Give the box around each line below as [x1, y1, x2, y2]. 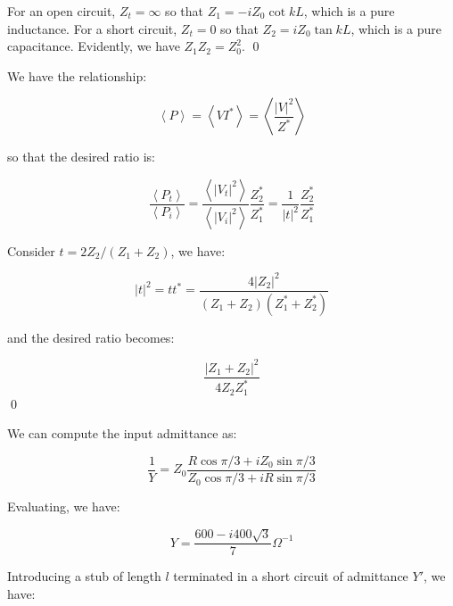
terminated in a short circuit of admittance [173, 567, 408, 585]
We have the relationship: [7, 66, 147, 85]
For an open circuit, [7, 2, 116, 20]
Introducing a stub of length [7, 567, 161, 585]
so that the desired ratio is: [7, 147, 155, 166]
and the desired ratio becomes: [7, 328, 175, 346]
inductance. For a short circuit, [7, 19, 177, 37]
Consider [7, 241, 55, 260]
